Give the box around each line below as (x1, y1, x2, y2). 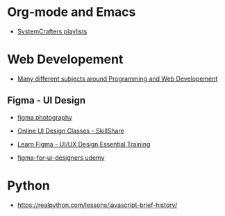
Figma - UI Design (7, 94, 86, 106)
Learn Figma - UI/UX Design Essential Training (17, 140, 151, 148)
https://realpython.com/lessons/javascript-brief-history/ (17, 201, 178, 209)
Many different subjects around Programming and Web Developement (17, 74, 218, 83)
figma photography (17, 113, 73, 122)
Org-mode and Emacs (7, 4, 136, 20)
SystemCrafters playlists (17, 27, 87, 35)
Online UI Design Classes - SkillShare (17, 126, 125, 135)
